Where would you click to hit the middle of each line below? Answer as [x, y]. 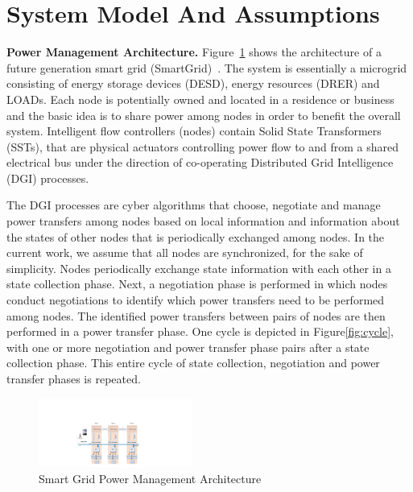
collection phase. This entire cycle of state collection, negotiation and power [193, 363]
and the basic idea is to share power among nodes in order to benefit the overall [204, 115]
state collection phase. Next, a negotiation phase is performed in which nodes [197, 284]
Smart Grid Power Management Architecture [150, 478]
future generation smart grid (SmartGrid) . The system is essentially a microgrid [207, 67]
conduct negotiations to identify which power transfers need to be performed [196, 300]
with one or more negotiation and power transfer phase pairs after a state [188, 347]
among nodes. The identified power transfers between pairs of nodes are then [196, 315]
